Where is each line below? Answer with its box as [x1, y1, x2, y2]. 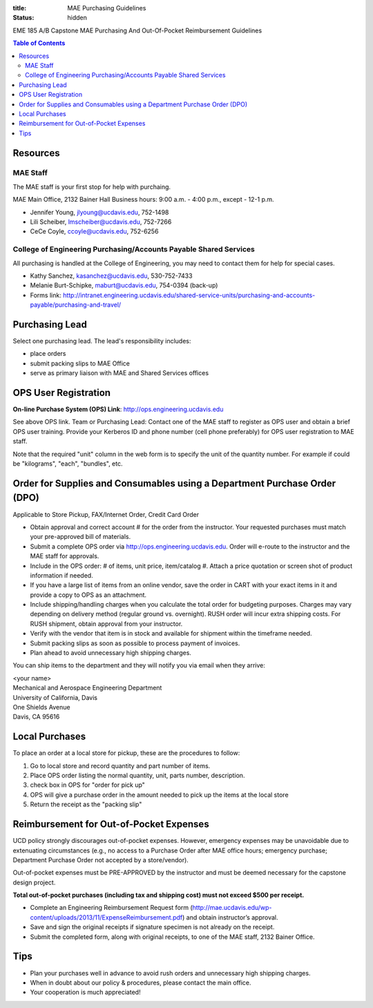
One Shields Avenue [12, 703, 70, 711]
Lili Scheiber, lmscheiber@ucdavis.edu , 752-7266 [30, 218, 172, 226]
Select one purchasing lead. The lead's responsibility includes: [12, 337, 191, 345]
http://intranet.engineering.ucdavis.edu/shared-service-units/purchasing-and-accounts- [62, 291, 316, 299]
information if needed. [30, 571, 93, 580]
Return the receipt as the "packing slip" [30, 800, 142, 808]
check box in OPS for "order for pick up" [30, 781, 145, 789]
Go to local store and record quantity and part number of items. [30, 761, 211, 770]
